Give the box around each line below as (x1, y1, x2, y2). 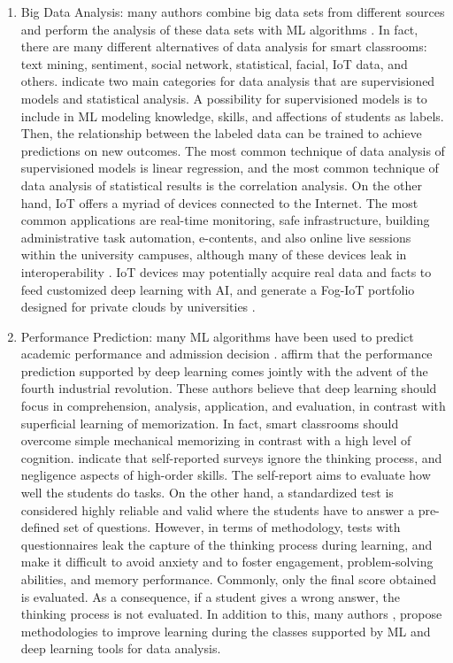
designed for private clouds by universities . (20, 297, 256, 316)
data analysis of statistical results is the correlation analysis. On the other (20, 175, 422, 194)
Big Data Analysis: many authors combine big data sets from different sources (20, 3, 445, 20)
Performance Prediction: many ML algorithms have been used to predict (20, 327, 414, 345)
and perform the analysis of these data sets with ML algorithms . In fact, (20, 19, 418, 38)
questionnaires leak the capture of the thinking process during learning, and (20, 535, 433, 553)
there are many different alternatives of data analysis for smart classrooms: (20, 37, 427, 56)
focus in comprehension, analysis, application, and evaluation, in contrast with (20, 397, 446, 415)
